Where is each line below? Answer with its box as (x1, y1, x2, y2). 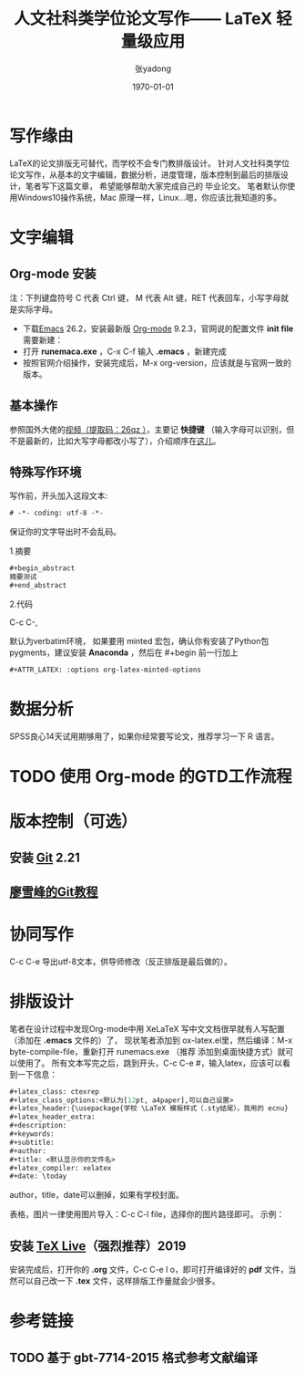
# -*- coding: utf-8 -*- (9, 508, 104, 518)
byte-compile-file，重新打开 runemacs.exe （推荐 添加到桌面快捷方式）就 (9, 1046, 286, 1057)
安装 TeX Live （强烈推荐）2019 (9, 1238, 187, 1254)
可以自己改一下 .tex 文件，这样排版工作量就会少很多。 (16, 1275, 220, 1286)
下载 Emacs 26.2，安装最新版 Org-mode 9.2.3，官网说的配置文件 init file (22, 323, 294, 334)
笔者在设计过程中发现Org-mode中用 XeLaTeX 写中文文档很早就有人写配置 (9, 1023, 285, 1034)
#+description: (9, 1121, 67, 1130)
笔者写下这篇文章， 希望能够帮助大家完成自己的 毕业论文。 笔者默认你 (25, 180, 288, 192)
